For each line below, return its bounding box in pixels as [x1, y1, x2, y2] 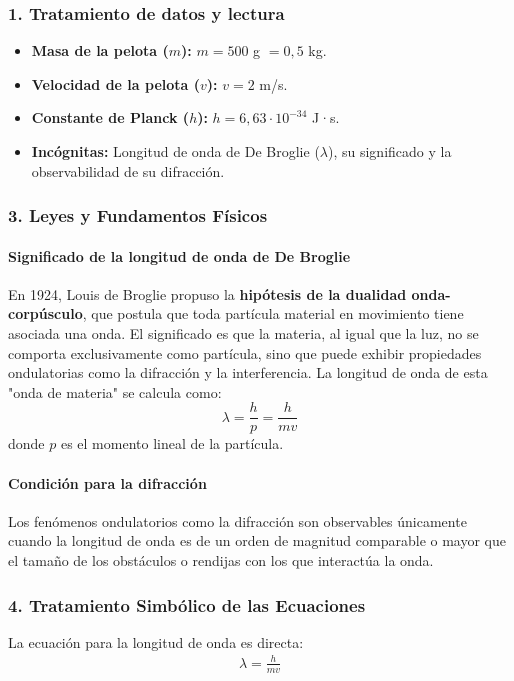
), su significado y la [328, 141, 452, 161]
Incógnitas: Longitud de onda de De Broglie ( [31, 141, 320, 161]
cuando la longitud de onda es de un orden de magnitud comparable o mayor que [8, 530, 506, 551]
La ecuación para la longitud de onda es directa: [8, 631, 304, 652]
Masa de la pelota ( [31, 40, 169, 61]
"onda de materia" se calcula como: [8, 381, 222, 402]
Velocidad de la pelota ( [31, 73, 200, 94]
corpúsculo [8, 303, 83, 324]
